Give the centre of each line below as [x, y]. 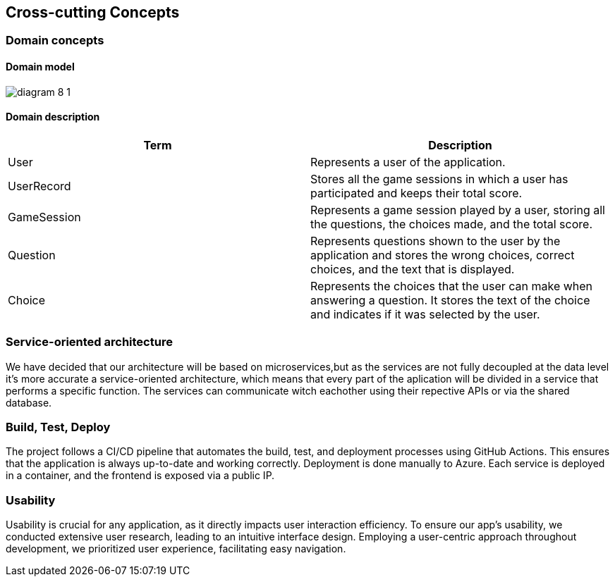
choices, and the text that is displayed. [413, 269]
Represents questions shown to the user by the [436, 241]
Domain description [53, 117]
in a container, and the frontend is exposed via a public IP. [140, 476]
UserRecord [39, 186]
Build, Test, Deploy [58, 427]
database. [29, 402]
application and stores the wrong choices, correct [443, 255]
